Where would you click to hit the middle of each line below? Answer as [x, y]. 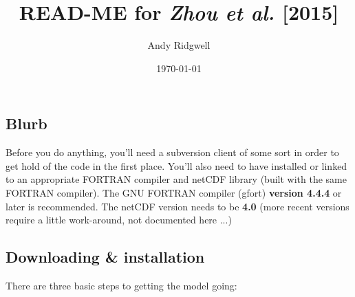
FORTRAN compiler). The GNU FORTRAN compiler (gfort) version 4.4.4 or [174, 192]
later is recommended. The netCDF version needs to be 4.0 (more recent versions [177, 206]
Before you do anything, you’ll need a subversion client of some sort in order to [172, 152]
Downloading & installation [105, 257]
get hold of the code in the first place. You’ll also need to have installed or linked [176, 165]
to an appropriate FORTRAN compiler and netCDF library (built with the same [176, 179]
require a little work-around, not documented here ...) [119, 220]
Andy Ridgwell [179, 45]
